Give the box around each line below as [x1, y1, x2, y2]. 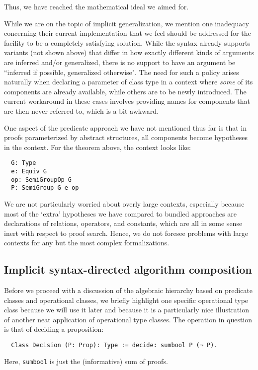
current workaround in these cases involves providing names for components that [4, 96, 250, 106]
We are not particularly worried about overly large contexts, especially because [4, 198, 245, 209]
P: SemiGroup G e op [11, 184, 79, 192]
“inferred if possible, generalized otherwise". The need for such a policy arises [4, 67, 239, 77]
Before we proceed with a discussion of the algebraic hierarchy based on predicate [4, 285, 253, 296]
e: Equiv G [11, 167, 47, 175]
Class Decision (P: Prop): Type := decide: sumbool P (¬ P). [11, 342, 218, 349]
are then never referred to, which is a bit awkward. [4, 105, 159, 116]
